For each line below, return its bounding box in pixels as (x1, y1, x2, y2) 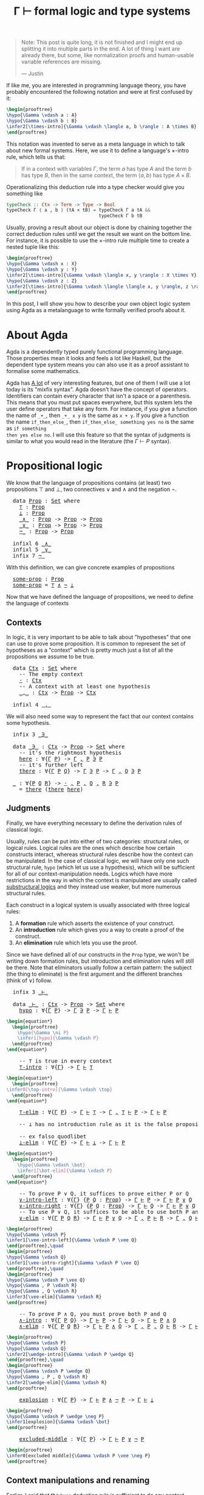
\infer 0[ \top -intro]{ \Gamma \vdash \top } (6, 1086, 113, 1093)
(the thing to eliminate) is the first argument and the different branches (6, 970, 183, 977)
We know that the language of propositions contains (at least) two (6, 479, 171, 487)
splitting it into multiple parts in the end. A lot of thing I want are (21, 45, 180, 52)
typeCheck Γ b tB (98, 213, 143, 219)
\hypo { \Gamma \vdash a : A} (6, 112, 78, 118)
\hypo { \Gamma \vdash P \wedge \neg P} (6, 1413, 104, 1419)
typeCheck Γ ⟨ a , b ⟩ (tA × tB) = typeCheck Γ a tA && (6, 207, 151, 213)
